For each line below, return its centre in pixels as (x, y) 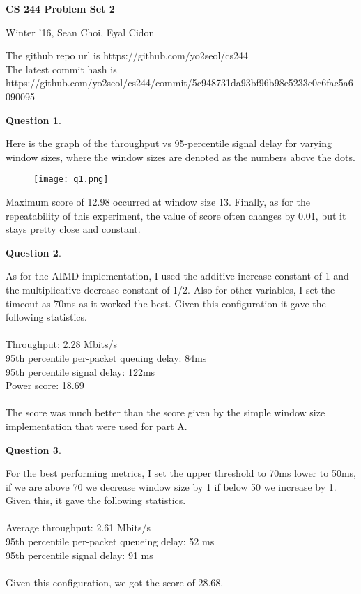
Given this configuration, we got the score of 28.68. (115, 582)
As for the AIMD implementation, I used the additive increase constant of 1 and (177, 276)
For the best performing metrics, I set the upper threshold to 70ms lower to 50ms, (181, 473)
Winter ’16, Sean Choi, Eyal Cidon (80, 32)
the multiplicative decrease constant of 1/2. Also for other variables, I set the (170, 289)
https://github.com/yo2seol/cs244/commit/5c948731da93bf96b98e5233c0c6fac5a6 (179, 83)
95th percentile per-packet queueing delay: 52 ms (110, 541)
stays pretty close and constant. (73, 229)
